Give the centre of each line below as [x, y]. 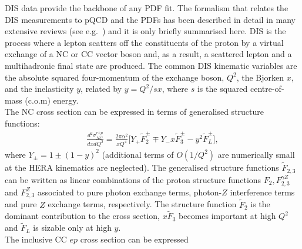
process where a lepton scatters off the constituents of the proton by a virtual [144, 42]
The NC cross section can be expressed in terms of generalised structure [134, 112]
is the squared [222, 89]
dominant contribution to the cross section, [82, 216]
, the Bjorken [260, 77]
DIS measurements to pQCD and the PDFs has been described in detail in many [150, 19]
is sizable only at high [72, 228]
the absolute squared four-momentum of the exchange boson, [115, 77]
